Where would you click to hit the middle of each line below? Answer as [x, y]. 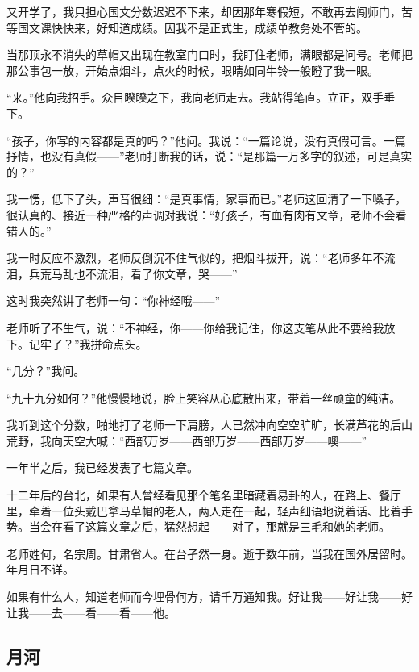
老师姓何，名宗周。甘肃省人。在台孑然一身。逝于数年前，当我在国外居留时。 [209, 553]
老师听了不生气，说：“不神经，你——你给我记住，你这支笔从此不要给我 [195, 327]
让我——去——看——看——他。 [91, 612]
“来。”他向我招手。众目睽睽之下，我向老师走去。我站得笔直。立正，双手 [195, 97]
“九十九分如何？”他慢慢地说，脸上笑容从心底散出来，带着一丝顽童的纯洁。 [204, 397]
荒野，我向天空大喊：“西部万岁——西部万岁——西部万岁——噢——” [187, 440]
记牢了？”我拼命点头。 [88, 343]
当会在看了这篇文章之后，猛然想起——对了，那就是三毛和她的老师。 [209, 526]
